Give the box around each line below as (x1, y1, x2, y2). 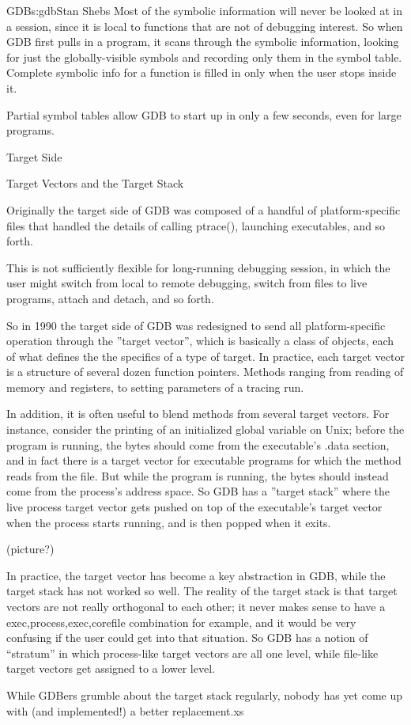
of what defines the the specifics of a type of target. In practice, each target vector (6, 347, 405, 364)
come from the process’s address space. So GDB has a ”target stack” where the (6, 483, 390, 499)
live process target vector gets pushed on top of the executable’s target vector (6, 499, 383, 515)
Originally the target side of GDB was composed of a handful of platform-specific (6, 201, 401, 218)
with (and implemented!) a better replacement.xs (6, 702, 244, 719)
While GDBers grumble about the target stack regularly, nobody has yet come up (6, 686, 403, 703)
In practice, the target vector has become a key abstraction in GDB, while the (6, 567, 386, 583)
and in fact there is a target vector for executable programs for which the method (6, 452, 402, 469)
